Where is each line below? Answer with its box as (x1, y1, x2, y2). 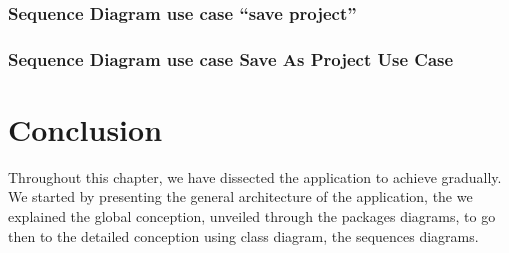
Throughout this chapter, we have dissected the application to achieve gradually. (8, 166, 502, 187)
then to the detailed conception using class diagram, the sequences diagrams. (8, 225, 479, 246)
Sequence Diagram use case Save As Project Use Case (8, 46, 454, 71)
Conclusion (8, 108, 163, 149)
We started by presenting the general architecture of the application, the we (8, 186, 473, 207)
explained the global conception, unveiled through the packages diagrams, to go (8, 206, 496, 226)
